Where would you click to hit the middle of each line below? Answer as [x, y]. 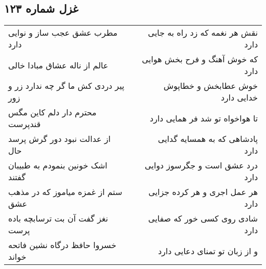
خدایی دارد [239, 97]
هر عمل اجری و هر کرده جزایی [203, 192]
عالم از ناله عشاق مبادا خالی [58, 65]
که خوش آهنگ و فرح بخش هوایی [200, 59]
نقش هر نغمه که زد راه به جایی [203, 33]
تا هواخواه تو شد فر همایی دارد [204, 118]
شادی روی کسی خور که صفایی [203, 218]
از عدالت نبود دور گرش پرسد [60, 139]
